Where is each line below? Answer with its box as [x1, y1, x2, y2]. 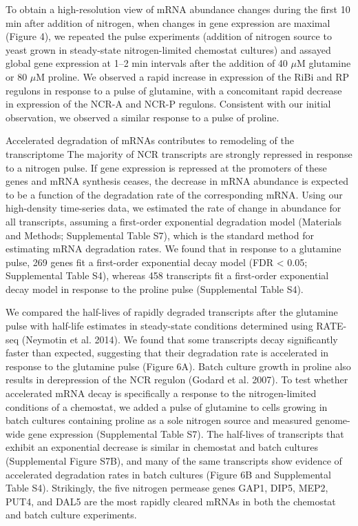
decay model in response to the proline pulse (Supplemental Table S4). [6, 281, 304, 296]
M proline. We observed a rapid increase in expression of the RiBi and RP [36, 69, 349, 83]
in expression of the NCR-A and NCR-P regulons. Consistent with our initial [6, 97, 331, 111]
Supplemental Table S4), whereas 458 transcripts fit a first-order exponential [6, 268, 329, 283]
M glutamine [296, 56, 351, 70]
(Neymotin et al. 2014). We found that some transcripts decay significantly [21, 332, 338, 346]
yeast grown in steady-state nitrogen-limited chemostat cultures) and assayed [6, 42, 331, 57]
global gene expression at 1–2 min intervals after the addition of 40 [6, 56, 288, 70]
